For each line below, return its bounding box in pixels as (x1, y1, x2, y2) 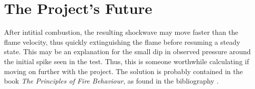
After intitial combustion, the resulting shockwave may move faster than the (4, 27, 238, 37)
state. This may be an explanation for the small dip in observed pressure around (4, 46, 251, 57)
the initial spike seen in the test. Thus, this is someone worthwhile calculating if (4, 56, 249, 66)
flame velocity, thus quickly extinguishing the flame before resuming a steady (4, 36, 240, 47)
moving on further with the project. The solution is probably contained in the (4, 66, 243, 76)
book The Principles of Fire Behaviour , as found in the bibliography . (4, 76, 219, 86)
